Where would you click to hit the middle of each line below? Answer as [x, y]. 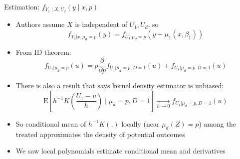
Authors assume [40, 24]
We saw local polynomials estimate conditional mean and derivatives [120, 151]
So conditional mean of [51, 123]
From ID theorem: [43, 52]
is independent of [101, 24]
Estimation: [22, 6]
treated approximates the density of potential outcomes [100, 134]
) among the [217, 123]
